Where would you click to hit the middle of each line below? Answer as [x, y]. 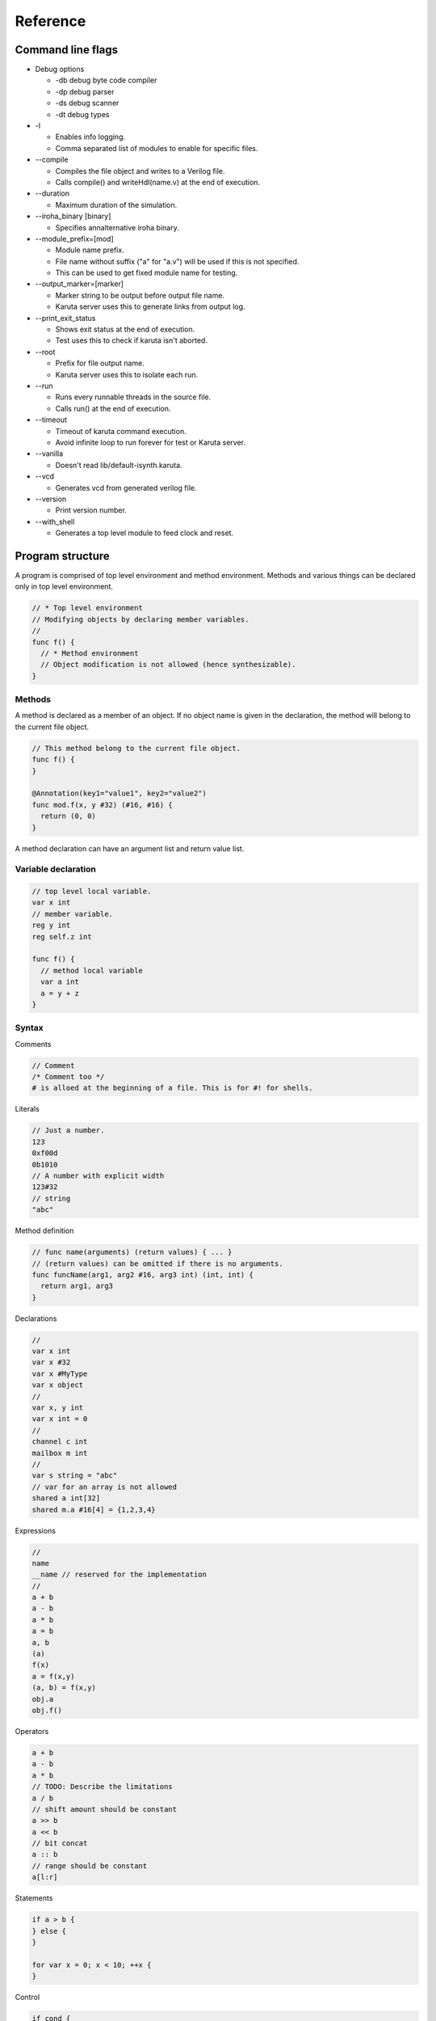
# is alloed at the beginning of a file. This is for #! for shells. [172, 1088]
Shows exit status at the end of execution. [125, 329]
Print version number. [91, 510]
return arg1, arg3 [77, 1286]
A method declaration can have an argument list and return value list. [130, 848]
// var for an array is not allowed [105, 1487]
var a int [60, 982]
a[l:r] [45, 1877]
